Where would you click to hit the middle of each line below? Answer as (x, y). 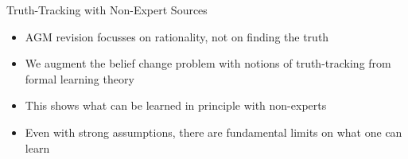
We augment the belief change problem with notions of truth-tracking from (208, 63)
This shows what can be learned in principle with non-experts (176, 105)
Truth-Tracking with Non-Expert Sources (107, 10)
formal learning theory (80, 78)
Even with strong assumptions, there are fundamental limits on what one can (214, 132)
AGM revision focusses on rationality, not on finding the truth (177, 36)
